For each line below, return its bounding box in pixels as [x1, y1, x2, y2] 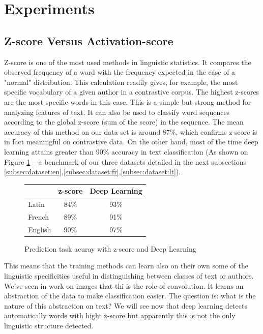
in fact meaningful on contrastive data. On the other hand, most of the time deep [4, 136, 258, 147]
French [28, 211, 49, 222]
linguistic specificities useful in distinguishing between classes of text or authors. [4, 270, 254, 281]
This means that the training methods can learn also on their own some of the [4, 260, 248, 271]
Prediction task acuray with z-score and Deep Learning [24, 243, 196, 254]
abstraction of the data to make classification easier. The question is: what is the [4, 290, 256, 301]
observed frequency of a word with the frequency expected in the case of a [4, 67, 236, 77]
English [28, 224, 51, 234]
